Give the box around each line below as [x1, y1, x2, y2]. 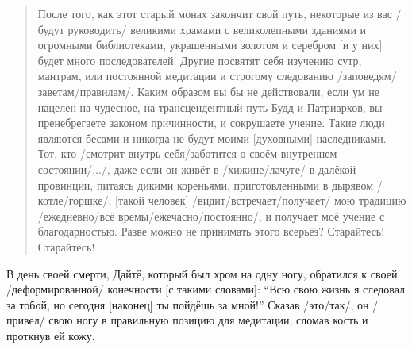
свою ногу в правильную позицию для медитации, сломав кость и [48, 312, 368, 328]
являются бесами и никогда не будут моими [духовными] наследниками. [37, 129, 387, 146]
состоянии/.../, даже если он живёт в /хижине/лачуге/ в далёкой [37, 160, 356, 177]
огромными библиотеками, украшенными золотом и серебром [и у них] [37, 36, 383, 53]
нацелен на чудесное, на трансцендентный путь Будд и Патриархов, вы [37, 98, 383, 115]
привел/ [6, 312, 45, 328]
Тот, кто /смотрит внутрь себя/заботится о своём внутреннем [37, 145, 337, 162]
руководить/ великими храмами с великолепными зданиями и [67, 21, 367, 37]
